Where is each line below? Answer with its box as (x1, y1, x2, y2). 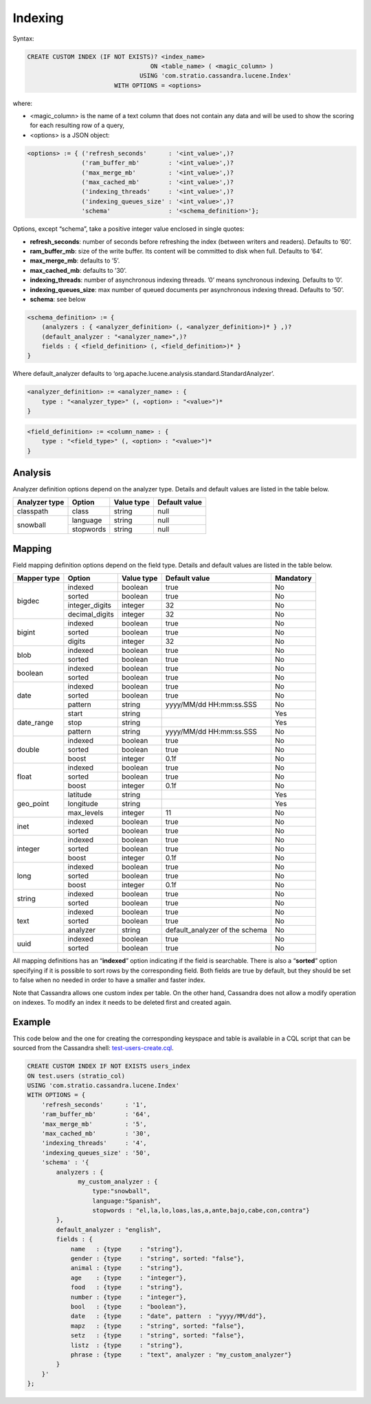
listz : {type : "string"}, (70, 1341, 183, 1349)
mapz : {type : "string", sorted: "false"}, (70, 1322, 245, 1330)
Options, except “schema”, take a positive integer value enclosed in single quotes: (12, 225, 245, 233)
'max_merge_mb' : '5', (41, 1120, 147, 1128)
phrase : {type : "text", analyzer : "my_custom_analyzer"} (70, 1350, 292, 1359)
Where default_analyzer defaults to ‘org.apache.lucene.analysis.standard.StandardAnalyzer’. (12, 370, 275, 378)
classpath (16, 506, 49, 516)
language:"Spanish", (92, 1196, 161, 1205)
